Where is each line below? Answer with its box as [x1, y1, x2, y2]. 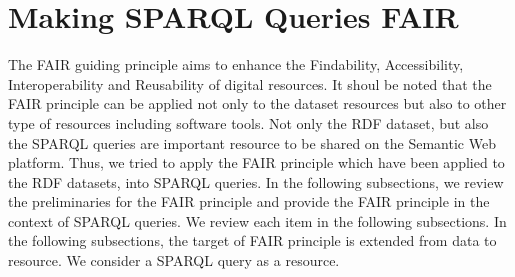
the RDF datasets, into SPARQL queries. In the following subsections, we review [8, 171, 504, 192]
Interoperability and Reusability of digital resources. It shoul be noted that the [8, 73, 492, 94]
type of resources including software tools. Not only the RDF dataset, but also [8, 112, 489, 133]
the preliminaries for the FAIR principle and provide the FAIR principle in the [8, 191, 490, 212]
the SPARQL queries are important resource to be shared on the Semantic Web [8, 132, 496, 153]
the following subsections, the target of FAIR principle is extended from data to [8, 230, 497, 251]
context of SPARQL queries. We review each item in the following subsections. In [8, 210, 507, 231]
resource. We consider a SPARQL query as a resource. [8, 250, 340, 271]
